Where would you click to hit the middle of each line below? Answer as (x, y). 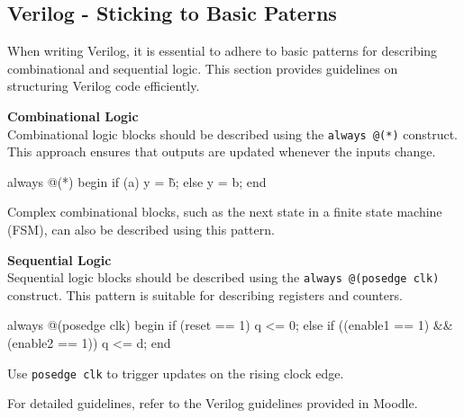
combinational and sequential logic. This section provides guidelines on (203, 68)
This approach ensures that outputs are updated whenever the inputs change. (222, 151)
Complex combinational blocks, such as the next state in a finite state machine (225, 212)
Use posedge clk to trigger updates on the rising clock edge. (176, 373)
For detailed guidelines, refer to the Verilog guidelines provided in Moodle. (213, 403)
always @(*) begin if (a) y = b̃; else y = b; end (137, 181)
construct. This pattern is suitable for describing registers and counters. (205, 294)
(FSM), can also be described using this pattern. (141, 230)
